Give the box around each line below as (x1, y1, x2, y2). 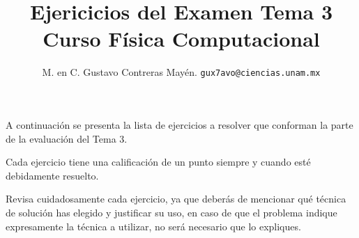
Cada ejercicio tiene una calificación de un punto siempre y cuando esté (6, 154, 311, 169)
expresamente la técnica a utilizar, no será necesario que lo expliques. (6, 219, 301, 233)
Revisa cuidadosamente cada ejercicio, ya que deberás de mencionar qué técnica (6, 191, 346, 206)
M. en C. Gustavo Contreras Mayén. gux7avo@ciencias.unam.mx (42, 65, 321, 79)
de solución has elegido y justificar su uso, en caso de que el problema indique (6, 205, 337, 219)
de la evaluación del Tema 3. (6, 131, 128, 145)
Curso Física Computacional (43, 24, 320, 53)
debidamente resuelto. (6, 168, 99, 182)
